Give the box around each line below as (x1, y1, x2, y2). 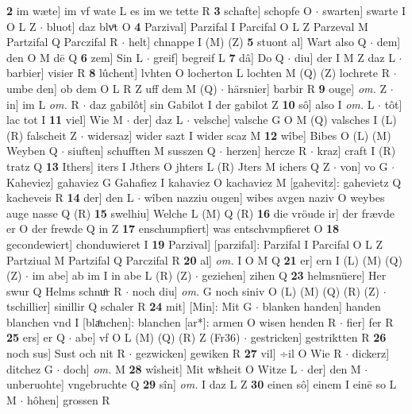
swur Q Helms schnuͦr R (6, 282, 122, 299)
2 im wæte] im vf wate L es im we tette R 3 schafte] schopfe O (6, 2, 312, 18)
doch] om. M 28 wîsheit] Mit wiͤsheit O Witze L (64, 360, 298, 377)
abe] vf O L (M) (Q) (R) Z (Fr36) (75, 329, 241, 346)
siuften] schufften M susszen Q (67, 142, 216, 159)
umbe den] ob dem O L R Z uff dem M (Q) (6, 79, 218, 96)
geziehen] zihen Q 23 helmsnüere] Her (202, 267, 387, 284)
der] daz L (133, 111, 183, 128)
